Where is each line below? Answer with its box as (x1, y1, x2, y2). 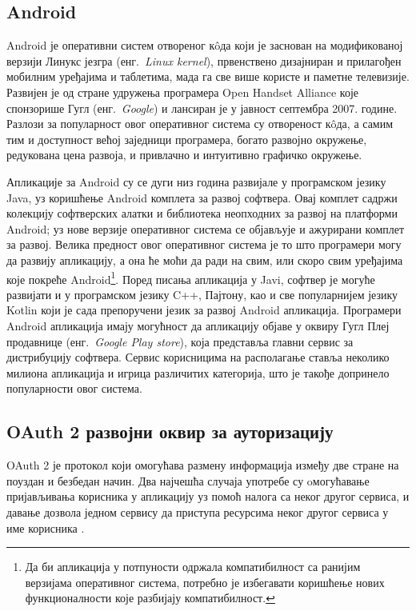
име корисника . (6, 519, 85, 536)
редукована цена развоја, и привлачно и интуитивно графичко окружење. (6, 146, 362, 163)
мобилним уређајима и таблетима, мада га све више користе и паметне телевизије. (6, 68, 410, 85)
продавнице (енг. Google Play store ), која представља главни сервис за (6, 333, 354, 349)
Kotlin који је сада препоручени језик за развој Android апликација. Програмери (6, 302, 402, 318)
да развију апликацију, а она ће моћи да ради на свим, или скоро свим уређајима (6, 251, 403, 268)
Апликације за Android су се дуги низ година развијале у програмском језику (6, 173, 386, 190)
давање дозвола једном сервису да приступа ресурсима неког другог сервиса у (6, 503, 389, 520)
